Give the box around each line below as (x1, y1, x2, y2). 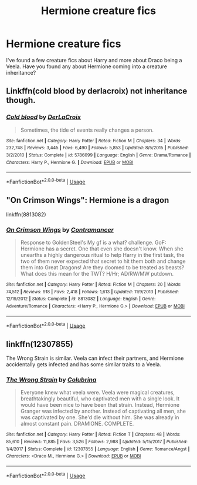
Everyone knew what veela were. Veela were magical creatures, (20, 389, 175, 396)
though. (6, 95, 36, 105)
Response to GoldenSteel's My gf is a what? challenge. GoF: (20, 239, 167, 246)
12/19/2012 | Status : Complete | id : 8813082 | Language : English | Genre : (6, 296, 156, 302)
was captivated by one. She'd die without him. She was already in (20, 414, 179, 421)
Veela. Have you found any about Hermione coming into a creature (6, 63, 167, 70)
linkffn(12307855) (6, 339, 73, 349)
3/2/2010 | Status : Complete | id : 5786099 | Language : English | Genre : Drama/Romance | (6, 152, 191, 158)
